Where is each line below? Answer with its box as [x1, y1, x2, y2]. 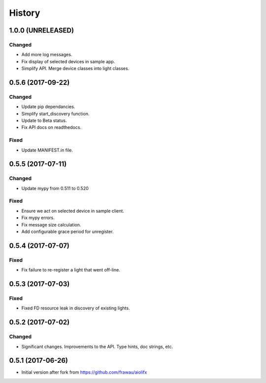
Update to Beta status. [21, 117, 67, 123]
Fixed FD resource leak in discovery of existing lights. [21, 305, 130, 311]
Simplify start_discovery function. [21, 111, 90, 116]
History [9, 7, 40, 18]
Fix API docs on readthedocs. [21, 124, 81, 130]
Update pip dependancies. [21, 104, 75, 110]
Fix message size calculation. [21, 222, 81, 228]
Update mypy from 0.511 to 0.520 [21, 185, 89, 191]
